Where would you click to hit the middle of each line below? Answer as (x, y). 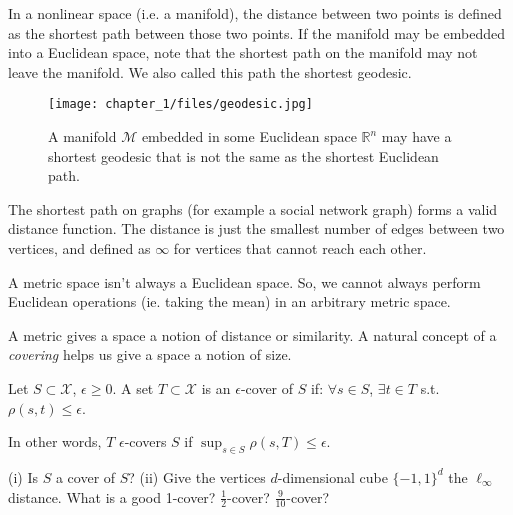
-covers (145, 441)
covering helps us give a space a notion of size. (150, 354)
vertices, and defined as (79, 248)
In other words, (55, 441)
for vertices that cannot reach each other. (300, 248)
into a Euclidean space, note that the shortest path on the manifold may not (243, 52)
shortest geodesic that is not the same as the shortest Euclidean (243, 155)
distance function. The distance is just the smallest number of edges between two (256, 228)
